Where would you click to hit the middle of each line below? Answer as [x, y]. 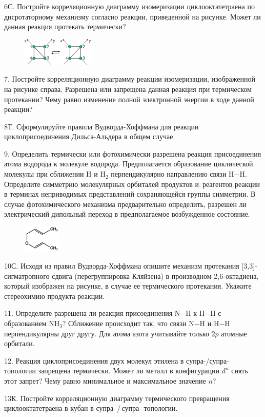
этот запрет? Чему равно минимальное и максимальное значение [105, 380]
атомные [234, 333]
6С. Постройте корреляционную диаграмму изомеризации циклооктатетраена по [129, 6]
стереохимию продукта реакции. [55, 296]
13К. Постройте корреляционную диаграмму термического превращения [117, 398]
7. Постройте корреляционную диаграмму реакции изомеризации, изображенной [130, 79]
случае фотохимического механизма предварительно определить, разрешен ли [126, 204]
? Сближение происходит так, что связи [124, 323]
